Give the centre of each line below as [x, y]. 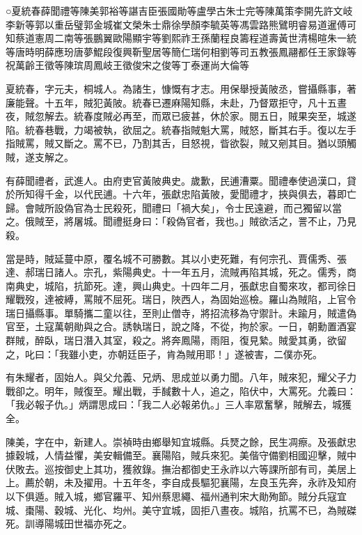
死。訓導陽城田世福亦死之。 [69, 524]
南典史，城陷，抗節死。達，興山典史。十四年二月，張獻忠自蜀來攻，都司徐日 [181, 285]
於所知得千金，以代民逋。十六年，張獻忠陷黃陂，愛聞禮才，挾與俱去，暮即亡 [181, 194]
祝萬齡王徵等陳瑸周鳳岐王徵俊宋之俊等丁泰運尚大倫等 [127, 65]
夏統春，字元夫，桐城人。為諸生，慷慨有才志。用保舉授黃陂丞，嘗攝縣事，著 [181, 88]
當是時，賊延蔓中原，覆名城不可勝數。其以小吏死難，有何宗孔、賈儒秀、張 [176, 258]
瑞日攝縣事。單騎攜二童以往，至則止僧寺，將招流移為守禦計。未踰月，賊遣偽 [181, 312]
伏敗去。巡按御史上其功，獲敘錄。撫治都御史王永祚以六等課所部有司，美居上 [181, 468]
